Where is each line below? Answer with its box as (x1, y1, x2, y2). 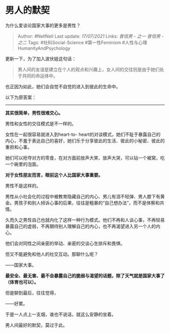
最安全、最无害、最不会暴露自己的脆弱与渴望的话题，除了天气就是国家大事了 (5, 272, 165, 279)
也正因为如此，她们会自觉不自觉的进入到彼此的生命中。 (5, 83, 120, 89)
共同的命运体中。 (22, 72, 58, 79)
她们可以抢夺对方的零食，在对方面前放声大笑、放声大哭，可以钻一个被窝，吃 (5, 155, 165, 161)
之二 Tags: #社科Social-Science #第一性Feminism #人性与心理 (17, 39, 148, 46)
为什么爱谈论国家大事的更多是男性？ (5, 22, 81, 28)
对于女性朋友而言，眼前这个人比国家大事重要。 (5, 172, 103, 178)
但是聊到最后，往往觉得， (5, 289, 59, 295)
